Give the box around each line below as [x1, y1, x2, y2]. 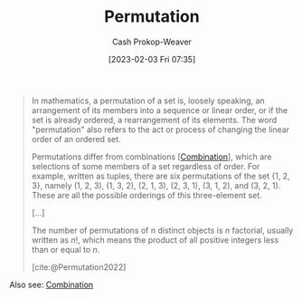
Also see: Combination [9, 279, 94, 290]
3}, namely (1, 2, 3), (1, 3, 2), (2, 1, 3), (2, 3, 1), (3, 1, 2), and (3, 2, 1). [31, 179, 281, 191]
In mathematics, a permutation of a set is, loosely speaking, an [31, 95, 265, 106]
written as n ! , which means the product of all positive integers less [31, 234, 279, 245]
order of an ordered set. [31, 133, 121, 144]
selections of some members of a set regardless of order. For [31, 160, 260, 171]
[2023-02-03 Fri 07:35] [108, 53, 196, 64]
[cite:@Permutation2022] [31, 261, 127, 273]
